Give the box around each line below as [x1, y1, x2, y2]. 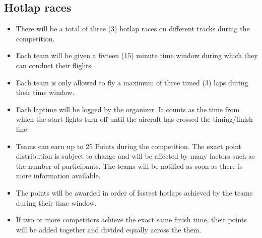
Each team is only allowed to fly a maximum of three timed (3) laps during [16, 77, 248, 87]
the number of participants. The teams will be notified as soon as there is [16, 160, 243, 171]
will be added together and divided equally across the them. [16, 224, 202, 234]
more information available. [16, 170, 101, 181]
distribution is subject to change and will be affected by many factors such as [16, 151, 255, 161]
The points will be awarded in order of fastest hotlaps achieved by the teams [16, 187, 253, 198]
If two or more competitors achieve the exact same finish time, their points [16, 214, 247, 225]
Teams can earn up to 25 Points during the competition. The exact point [16, 140, 242, 151]
